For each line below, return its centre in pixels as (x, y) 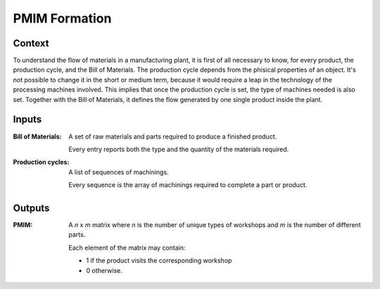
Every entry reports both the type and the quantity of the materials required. (179, 149)
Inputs (27, 120)
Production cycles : (41, 162)
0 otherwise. (104, 270)
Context (31, 43)
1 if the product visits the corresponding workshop (159, 261)
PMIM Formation (62, 18)
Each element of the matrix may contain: (127, 248)
